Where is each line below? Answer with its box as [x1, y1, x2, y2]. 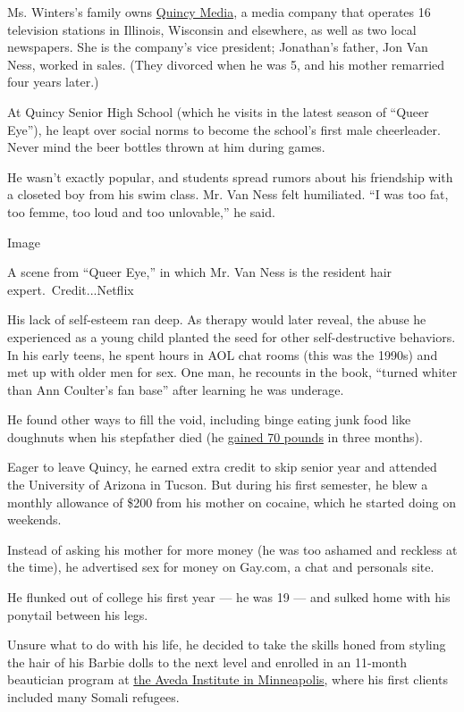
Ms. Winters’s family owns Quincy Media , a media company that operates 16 [7, 3, 431, 21]
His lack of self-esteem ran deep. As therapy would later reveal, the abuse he [7, 310, 426, 329]
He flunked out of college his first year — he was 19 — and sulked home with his [7, 588, 451, 607]
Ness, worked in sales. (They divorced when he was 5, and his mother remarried [7, 54, 445, 73]
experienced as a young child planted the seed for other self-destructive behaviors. [7, 327, 456, 346]
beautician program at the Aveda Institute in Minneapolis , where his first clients [7, 670, 448, 689]
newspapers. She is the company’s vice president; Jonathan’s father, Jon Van [7, 38, 428, 56]
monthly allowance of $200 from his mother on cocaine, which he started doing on [7, 492, 456, 511]
